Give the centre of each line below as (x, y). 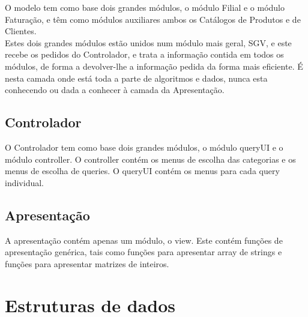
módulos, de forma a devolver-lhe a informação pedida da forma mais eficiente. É (154, 66)
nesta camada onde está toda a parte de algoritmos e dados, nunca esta (136, 78)
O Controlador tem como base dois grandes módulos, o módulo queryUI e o (144, 147)
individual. (24, 182)
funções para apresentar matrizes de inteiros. (87, 263)
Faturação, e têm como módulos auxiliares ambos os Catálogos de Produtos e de (153, 19)
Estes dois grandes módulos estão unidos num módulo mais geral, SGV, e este (148, 42)
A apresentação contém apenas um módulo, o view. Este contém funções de (144, 240)
